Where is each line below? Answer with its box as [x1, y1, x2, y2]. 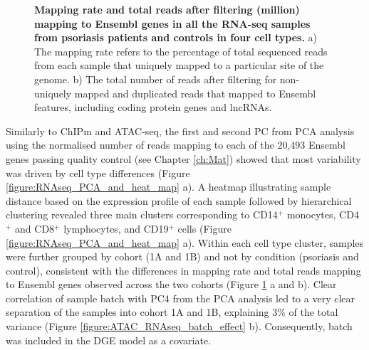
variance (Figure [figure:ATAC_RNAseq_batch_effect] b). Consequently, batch [6, 319, 353, 334]
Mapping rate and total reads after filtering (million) [34, 2, 300, 16]
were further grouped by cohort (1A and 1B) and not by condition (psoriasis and [6, 249, 359, 264]
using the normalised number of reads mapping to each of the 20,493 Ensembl [6, 137, 346, 152]
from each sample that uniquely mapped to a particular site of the [34, 58, 324, 73]
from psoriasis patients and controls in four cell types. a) [34, 30, 317, 45]
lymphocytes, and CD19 [63, 221, 169, 235]
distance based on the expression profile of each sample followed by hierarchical [6, 193, 352, 208]
